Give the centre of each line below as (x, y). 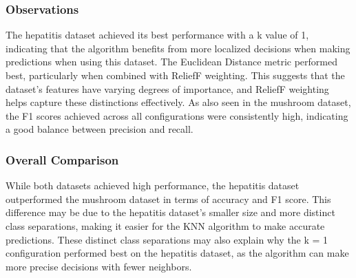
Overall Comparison (62, 159)
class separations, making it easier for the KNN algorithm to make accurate (165, 225)
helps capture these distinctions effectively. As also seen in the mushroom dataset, (178, 102)
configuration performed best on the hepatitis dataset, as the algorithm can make (177, 253)
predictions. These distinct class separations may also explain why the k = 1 (167, 239)
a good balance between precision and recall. (100, 129)
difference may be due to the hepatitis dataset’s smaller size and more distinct (170, 212)
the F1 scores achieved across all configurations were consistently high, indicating (177, 115)
